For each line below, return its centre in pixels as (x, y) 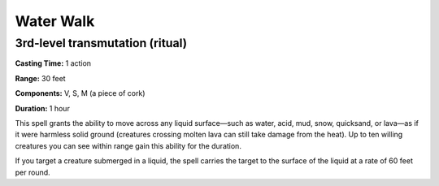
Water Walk (55, 21)
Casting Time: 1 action (53, 63)
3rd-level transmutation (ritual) (101, 43)
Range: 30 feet (40, 78)
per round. (33, 172)
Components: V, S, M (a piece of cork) (80, 93)
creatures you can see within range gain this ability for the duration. (128, 145)
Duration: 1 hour (43, 108)
